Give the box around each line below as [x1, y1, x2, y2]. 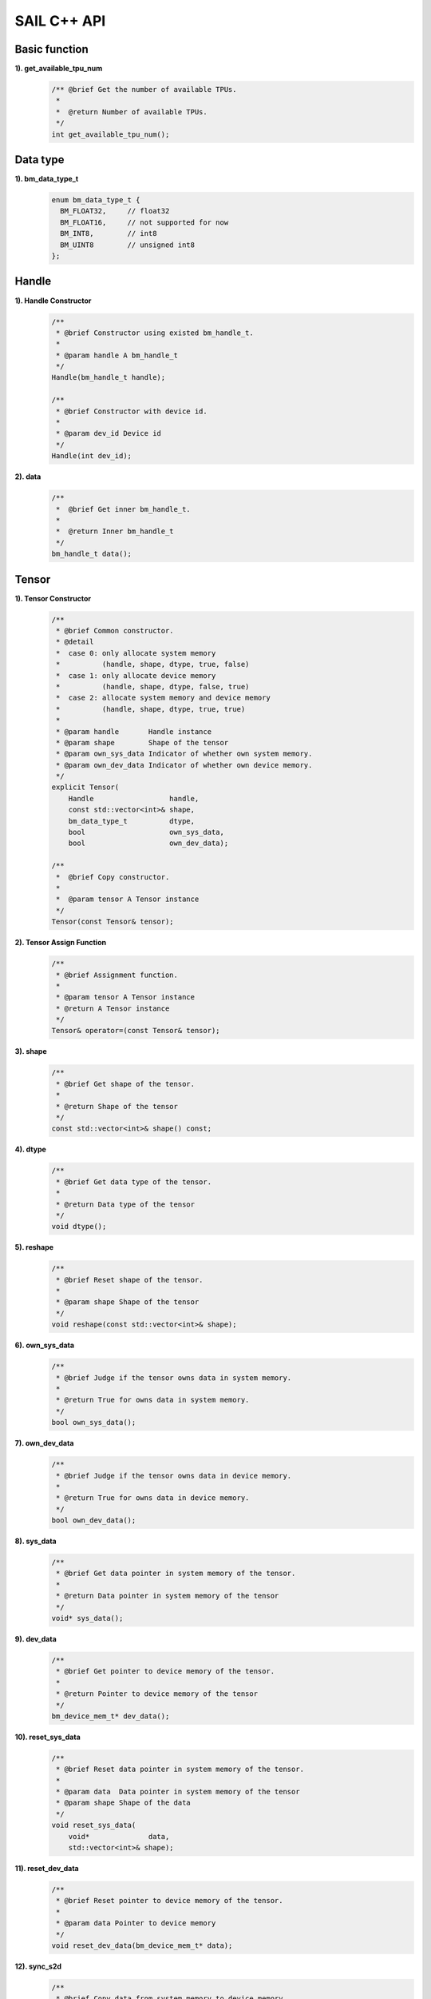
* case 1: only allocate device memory [56, 671, 216, 680]
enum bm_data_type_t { [51, 196, 140, 205]
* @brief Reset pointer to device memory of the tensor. [56, 1896, 283, 1905]
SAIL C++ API [14, 12, 106, 30]
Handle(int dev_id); [51, 452, 132, 461]
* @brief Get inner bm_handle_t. [56, 505, 191, 513]
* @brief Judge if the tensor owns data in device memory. [56, 1471, 292, 1480]
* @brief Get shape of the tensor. [56, 1079, 196, 1088]
